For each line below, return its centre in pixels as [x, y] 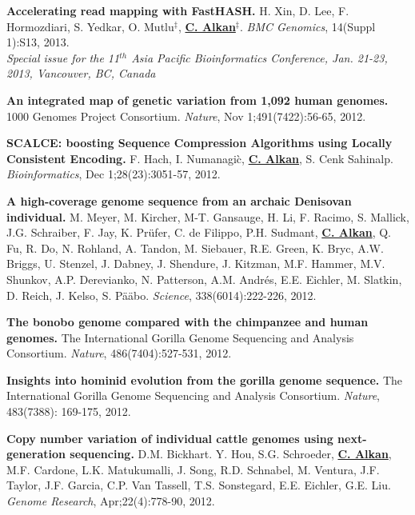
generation [36, 454]
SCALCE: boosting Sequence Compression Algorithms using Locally [200, 143]
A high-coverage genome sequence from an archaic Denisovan [179, 200]
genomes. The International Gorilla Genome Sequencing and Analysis [180, 337]
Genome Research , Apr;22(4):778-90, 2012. [111, 501]
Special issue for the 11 [63, 57]
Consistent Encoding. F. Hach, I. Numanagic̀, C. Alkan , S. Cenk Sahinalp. [200, 158]
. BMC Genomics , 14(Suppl [308, 26]
